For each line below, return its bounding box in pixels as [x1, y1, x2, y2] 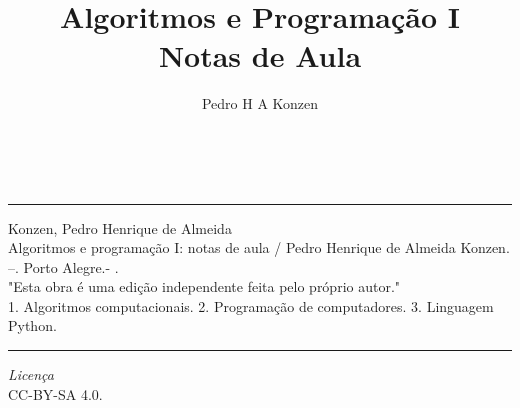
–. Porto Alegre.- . [8, 256, 119, 277]
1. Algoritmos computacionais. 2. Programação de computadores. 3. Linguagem [8, 295, 494, 316]
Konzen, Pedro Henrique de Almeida [8, 217, 232, 238]
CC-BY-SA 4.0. [8, 383, 103, 404]
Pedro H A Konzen [201, 93, 319, 114]
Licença [8, 364, 54, 385]
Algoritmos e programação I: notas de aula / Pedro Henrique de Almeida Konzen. [8, 237, 510, 258]
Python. [8, 315, 57, 336]
